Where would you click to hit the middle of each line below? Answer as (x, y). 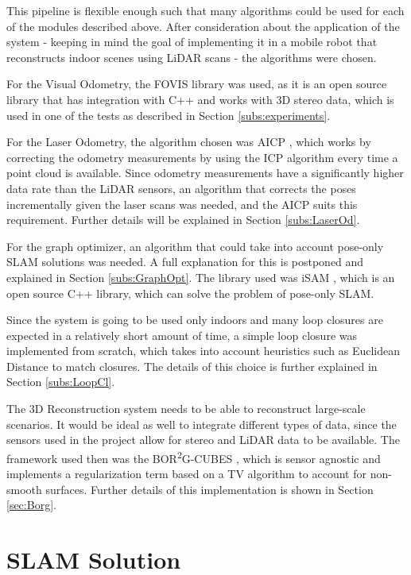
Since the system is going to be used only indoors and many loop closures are (195, 320)
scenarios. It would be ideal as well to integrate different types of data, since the (202, 424)
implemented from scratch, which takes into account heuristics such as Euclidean (204, 351)
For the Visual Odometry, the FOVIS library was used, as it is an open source (197, 84)
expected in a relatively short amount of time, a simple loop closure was (182, 335)
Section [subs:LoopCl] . (61, 382)
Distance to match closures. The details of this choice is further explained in (192, 366)
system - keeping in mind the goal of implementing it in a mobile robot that (192, 42)
